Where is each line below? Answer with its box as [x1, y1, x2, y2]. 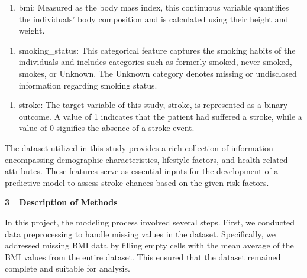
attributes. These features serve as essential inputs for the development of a [5, 165, 279, 177]
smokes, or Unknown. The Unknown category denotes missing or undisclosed [18, 67, 297, 79]
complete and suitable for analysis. [5, 262, 130, 274]
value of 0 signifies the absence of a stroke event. [18, 122, 195, 134]
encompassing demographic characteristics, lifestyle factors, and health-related [5, 153, 288, 165]
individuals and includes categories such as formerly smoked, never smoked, [18, 55, 292, 68]
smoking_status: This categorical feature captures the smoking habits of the [18, 44, 296, 56]
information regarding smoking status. [18, 79, 157, 91]
